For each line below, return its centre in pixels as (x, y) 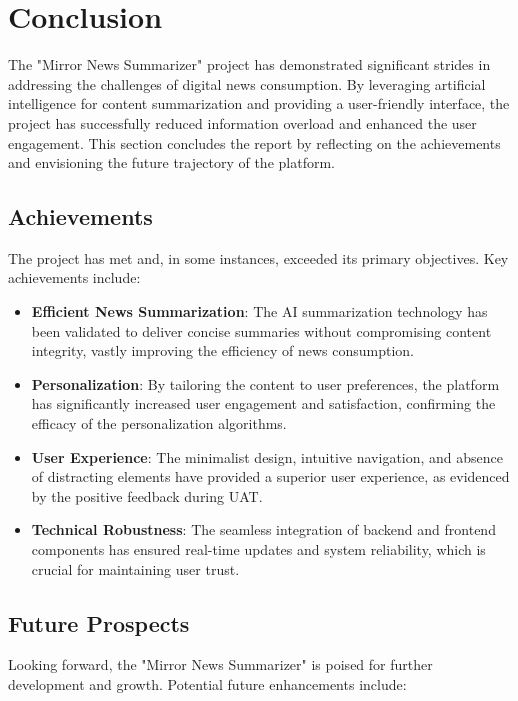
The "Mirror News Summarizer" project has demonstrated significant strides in (249, 64)
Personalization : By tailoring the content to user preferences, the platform (265, 383)
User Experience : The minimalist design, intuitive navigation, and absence (267, 456)
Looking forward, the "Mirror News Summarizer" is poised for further (220, 664)
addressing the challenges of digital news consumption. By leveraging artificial (247, 83)
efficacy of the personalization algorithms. (159, 423)
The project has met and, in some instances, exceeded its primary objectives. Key (258, 257)
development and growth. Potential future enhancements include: (207, 684)
